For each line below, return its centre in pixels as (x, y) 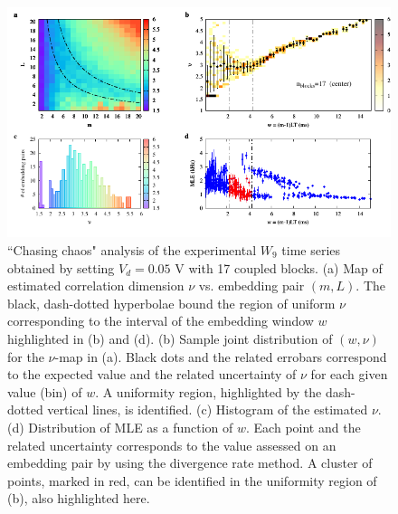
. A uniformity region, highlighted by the (208, 391)
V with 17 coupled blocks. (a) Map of (279, 267)
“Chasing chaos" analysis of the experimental (132, 249)
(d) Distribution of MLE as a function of (120, 427)
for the (26, 356)
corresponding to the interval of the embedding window (161, 321)
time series (311, 249)
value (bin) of (45, 391)
